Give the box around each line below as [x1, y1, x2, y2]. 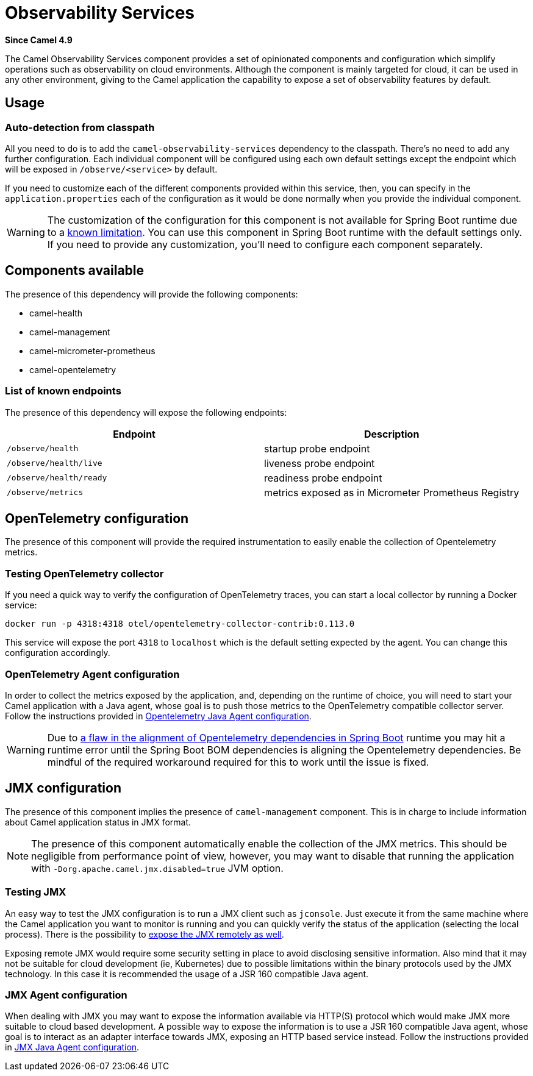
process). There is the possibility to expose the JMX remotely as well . [5, 928, 284, 939]
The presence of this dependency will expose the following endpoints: [5, 407, 287, 418]
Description [363, 427, 420, 440]
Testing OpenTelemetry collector [5, 567, 164, 580]
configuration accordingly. [5, 647, 110, 658]
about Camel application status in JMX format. [5, 816, 191, 827]
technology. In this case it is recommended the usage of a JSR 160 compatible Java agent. [5, 968, 369, 979]
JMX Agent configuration [5, 988, 127, 1001]
